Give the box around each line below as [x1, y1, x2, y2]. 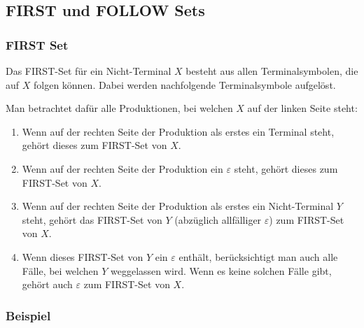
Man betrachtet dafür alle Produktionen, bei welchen [6, 101, 233, 115]
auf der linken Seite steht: [247, 101, 358, 115]
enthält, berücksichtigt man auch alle [178, 249, 338, 264]
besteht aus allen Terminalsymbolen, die [185, 64, 358, 78]
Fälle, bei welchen [22, 263, 99, 278]
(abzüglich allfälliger [174, 212, 262, 227]
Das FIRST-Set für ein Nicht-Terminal [6, 64, 171, 78]
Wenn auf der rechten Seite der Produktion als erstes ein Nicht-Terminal [22, 199, 334, 213]
